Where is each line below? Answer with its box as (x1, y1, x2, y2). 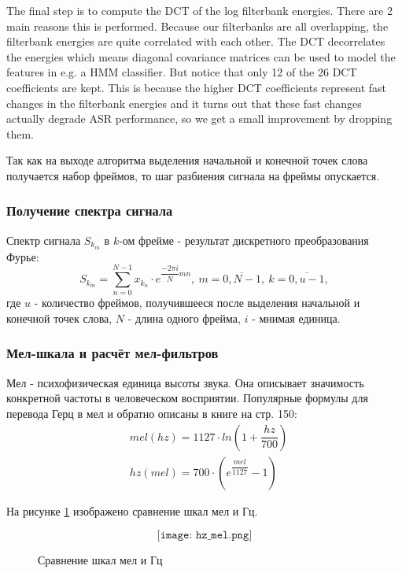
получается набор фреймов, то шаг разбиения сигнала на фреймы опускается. (6, 167, 380, 183)
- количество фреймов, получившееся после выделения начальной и (34, 294, 360, 311)
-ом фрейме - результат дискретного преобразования (119, 231, 369, 248)
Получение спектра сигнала (6, 201, 173, 220)
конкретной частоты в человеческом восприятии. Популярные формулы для (6, 390, 368, 406)
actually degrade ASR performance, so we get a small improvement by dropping (6, 110, 393, 127)
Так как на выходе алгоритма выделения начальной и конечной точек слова (6, 152, 368, 168)
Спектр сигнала (6, 231, 81, 248)
